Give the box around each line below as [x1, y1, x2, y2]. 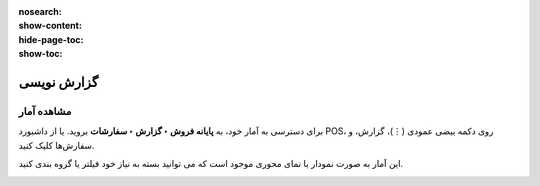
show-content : [18, 20, 82, 32]
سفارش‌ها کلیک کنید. [18, 139, 95, 151]
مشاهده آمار [18, 104, 72, 118]
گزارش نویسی [18, 73, 99, 90]
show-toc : [18, 48, 63, 60]
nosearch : [18, 6, 62, 17]
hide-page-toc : [18, 33, 84, 45]
